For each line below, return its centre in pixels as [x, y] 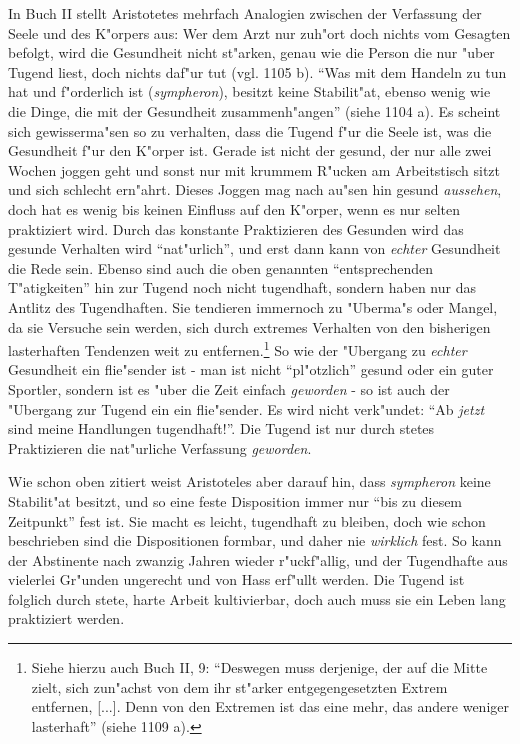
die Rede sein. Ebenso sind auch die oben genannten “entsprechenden [221, 267]
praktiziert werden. [66, 618]
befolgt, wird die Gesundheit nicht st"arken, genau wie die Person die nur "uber [251, 52]
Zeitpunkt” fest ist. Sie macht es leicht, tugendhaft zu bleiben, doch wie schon [247, 520]
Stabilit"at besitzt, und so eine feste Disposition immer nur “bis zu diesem [235, 500]
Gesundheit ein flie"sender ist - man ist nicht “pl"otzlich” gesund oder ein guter [251, 369]
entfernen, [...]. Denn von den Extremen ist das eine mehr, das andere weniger [270, 706]
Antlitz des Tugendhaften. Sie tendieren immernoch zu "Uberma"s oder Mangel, [253, 306]
